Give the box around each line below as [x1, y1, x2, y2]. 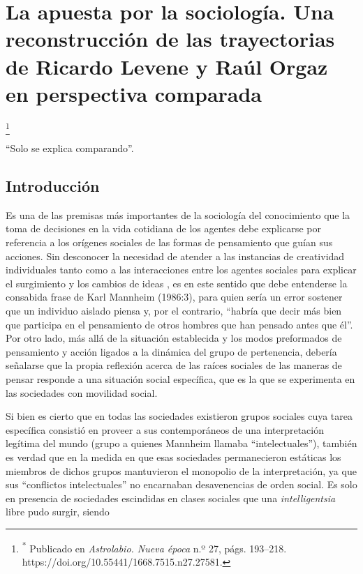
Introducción [6, 175, 100, 196]
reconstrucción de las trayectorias [6, 24, 335, 53]
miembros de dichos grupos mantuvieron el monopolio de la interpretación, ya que [6, 463, 357, 478]
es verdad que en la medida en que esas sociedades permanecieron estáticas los [6, 449, 341, 464]
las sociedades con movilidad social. [6, 385, 158, 400]
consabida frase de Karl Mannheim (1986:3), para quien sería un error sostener [6, 289, 343, 304]
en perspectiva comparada [6, 79, 262, 107]
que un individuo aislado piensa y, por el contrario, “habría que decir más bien [6, 303, 342, 317]
